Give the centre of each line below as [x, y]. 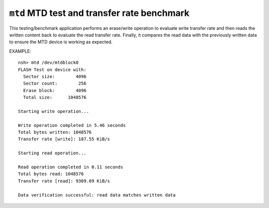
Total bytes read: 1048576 [51, 174]
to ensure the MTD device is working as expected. [61, 42]
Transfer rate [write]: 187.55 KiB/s [64, 139]
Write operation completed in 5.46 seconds [72, 125]
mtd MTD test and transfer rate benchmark [99, 13]
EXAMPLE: [20, 51]
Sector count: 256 [55, 84]
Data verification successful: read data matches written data [97, 195]
